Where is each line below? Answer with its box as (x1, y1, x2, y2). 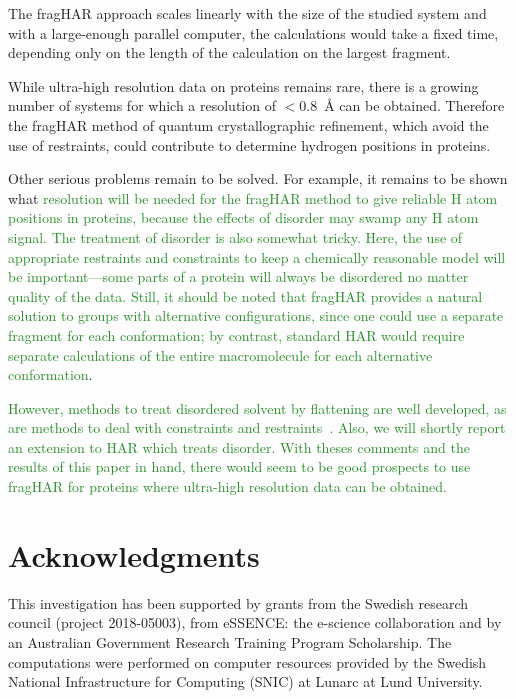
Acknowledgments (8, 534, 260, 575)
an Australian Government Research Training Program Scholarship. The (8, 631, 452, 652)
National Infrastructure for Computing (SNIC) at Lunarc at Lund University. (8, 671, 483, 692)
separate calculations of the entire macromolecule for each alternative (8, 344, 433, 365)
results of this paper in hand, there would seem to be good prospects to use (8, 456, 471, 477)
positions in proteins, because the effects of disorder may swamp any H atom (8, 207, 479, 228)
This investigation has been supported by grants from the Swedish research (8, 592, 469, 613)
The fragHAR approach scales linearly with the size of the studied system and (8, 3, 487, 23)
